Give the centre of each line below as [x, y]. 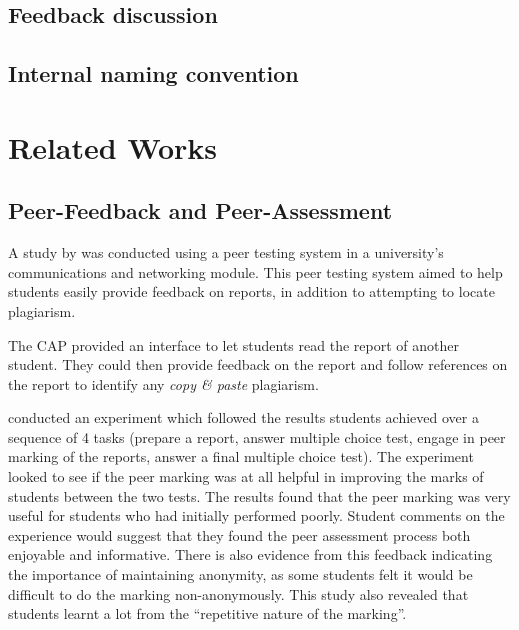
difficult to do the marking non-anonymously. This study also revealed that [238, 593]
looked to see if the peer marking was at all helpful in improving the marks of [246, 476]
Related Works [113, 146]
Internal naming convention [153, 73]
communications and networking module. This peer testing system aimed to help [255, 271]
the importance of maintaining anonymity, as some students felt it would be [240, 574]
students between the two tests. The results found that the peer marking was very [259, 495]
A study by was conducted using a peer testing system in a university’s [226, 252]
